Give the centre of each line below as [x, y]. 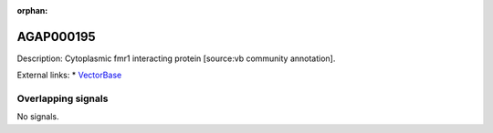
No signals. [38, 117]
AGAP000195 [56, 36]
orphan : [32, 10]
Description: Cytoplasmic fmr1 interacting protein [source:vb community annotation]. [176, 58]
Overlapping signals [63, 98]
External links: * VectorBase [69, 75]
